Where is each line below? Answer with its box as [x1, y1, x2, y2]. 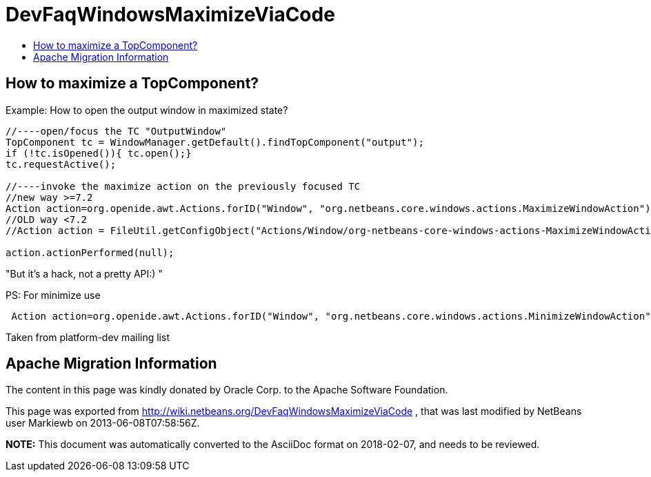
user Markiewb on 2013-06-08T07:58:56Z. [6, 417, 200, 429]
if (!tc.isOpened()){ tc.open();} [6, 147, 192, 159]
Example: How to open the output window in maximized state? [6, 104, 288, 116]
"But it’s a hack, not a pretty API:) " [6, 267, 163, 280]
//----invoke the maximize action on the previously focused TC [6, 180, 361, 192]
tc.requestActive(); [6, 158, 117, 170]
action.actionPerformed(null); [6, 246, 174, 258]
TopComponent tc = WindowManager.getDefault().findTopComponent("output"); [6, 136, 424, 148]
